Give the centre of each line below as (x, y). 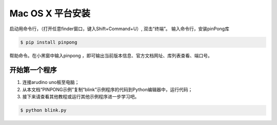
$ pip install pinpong (49, 42)
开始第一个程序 (33, 70)
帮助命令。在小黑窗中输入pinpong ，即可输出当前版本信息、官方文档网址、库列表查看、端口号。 (111, 55)
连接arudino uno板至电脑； (51, 82)
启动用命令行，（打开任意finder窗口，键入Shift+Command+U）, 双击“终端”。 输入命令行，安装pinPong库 (119, 29)
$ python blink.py (43, 110)
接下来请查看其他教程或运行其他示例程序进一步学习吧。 (81, 97)
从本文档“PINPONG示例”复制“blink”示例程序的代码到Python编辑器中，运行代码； (107, 89)
